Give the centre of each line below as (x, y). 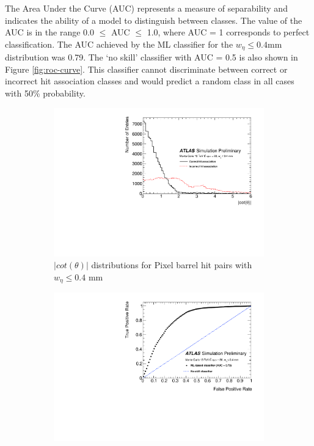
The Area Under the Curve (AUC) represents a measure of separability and (146, 8)
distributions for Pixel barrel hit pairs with (172, 265)
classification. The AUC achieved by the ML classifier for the (119, 44)
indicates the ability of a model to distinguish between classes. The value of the (154, 20)
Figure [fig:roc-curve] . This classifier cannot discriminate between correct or (146, 69)
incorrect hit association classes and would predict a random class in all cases (150, 81)
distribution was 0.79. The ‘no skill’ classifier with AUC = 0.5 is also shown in (152, 57)
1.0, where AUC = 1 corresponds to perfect (228, 32)
